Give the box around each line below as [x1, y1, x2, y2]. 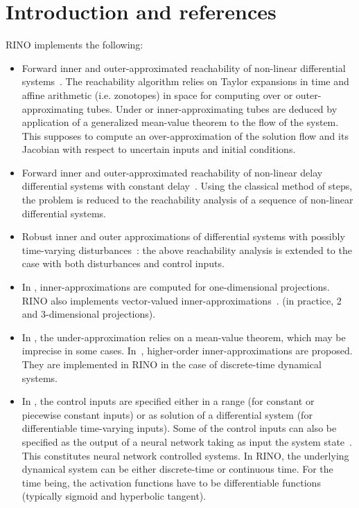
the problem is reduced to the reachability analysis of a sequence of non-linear [21, 192, 353, 207]
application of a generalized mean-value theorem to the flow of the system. [21, 115, 339, 129]
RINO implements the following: [6, 37, 143, 52]
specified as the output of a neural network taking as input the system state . [21, 434, 352, 448]
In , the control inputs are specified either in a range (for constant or [21, 394, 315, 408]
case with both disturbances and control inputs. [21, 256, 225, 271]
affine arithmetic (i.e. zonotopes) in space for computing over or [21, 87, 293, 102]
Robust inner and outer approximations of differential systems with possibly [21, 229, 345, 244]
